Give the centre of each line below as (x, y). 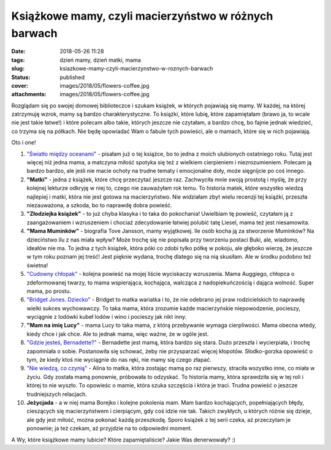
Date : (18, 51)
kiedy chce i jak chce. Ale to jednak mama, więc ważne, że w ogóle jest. (118, 334)
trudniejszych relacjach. (57, 394)
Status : (21, 77)
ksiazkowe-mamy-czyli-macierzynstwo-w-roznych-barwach (136, 69)
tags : (18, 60)
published (72, 77)
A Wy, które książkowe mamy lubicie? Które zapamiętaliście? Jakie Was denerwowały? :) (124, 440)
